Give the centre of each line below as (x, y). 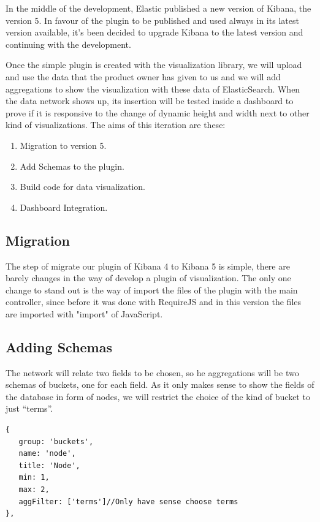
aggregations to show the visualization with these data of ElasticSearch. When (153, 89)
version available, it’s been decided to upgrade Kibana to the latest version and (154, 32)
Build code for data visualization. (82, 187)
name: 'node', (47, 454)
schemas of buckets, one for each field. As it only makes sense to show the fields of (160, 384)
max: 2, (34, 490)
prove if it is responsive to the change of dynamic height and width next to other (158, 112)
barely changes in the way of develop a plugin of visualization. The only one (148, 278)
